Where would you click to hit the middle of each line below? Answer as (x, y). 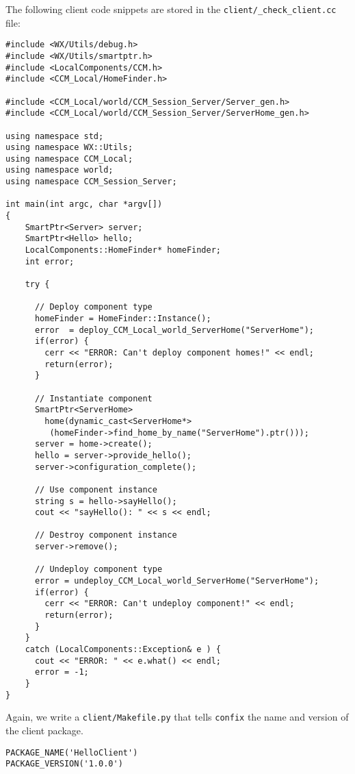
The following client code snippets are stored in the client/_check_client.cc (171, 9)
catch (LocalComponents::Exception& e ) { (123, 650)
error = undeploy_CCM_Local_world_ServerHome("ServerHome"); (177, 581)
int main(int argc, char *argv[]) (84, 204)
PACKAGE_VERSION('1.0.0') (64, 764)
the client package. (44, 730)
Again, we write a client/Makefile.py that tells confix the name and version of (177, 717)
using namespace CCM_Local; (69, 159)
